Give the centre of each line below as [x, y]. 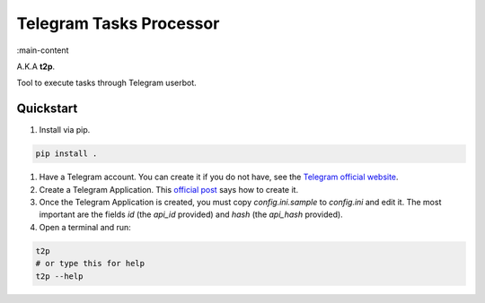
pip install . [66, 154]
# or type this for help [90, 264]
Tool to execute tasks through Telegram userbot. [106, 83]
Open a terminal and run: [85, 227]
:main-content [43, 50]
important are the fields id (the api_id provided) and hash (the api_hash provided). [191, 214]
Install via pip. [65, 130]
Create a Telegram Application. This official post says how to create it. [169, 189]
